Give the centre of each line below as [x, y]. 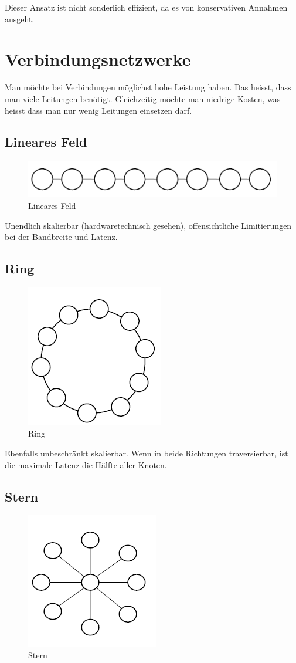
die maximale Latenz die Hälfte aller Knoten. [86, 464]
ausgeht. [20, 18]
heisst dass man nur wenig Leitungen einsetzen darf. [98, 110]
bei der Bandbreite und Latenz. [61, 237]
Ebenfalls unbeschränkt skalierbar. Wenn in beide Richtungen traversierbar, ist [147, 453]
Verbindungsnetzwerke [98, 59]
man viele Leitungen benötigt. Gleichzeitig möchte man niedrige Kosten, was [143, 98]
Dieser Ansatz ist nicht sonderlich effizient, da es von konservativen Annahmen [146, 7]
